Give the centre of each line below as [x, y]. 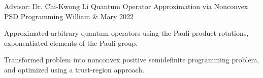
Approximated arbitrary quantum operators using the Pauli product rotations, [126, 33]
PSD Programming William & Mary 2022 [69, 16]
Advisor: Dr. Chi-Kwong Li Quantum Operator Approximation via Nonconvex [126, 6]
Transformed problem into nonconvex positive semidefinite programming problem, [132, 60]
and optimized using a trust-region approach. [74, 69]
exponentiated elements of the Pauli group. [71, 43]
